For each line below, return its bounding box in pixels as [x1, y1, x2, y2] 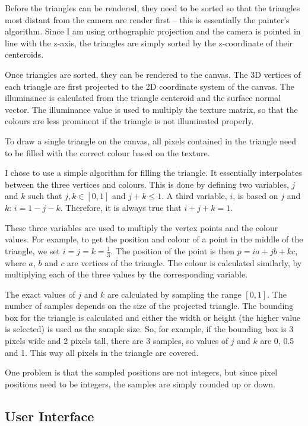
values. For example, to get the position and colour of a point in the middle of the [5, 233, 303, 245]
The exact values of [5, 288, 75, 300]
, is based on [233, 190, 278, 202]
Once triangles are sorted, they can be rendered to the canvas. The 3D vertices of [5, 68, 301, 80]
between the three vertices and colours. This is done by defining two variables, [5, 178, 289, 190]
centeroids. [5, 48, 44, 61]
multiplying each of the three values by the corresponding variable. [5, 268, 248, 280]
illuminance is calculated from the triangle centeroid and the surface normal [5, 91, 281, 104]
